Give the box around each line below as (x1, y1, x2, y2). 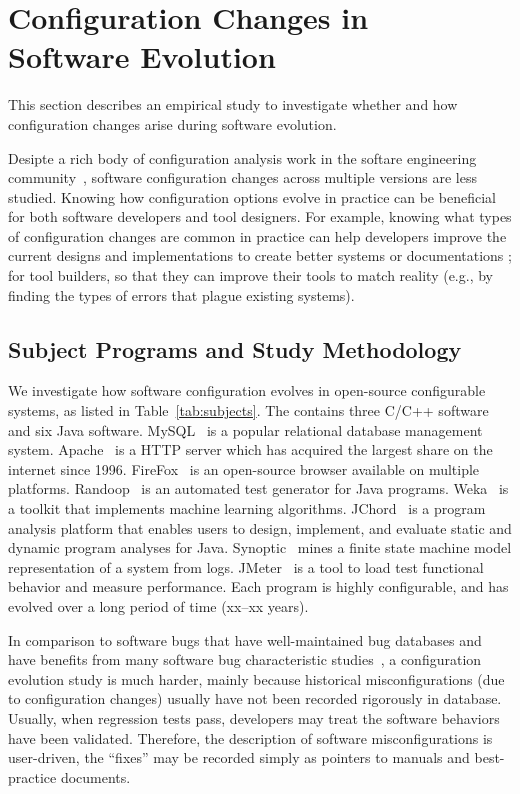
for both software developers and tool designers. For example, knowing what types (8, 206, 512, 227)
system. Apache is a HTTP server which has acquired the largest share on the (8, 439, 493, 460)
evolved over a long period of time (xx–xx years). (8, 595, 309, 616)
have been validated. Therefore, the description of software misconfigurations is (8, 727, 493, 748)
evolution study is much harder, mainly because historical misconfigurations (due (8, 668, 505, 689)
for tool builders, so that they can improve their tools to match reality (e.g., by (8, 265, 493, 286)
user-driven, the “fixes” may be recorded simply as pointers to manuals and (8, 747, 470, 768)
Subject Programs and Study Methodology (8, 333, 462, 364)
